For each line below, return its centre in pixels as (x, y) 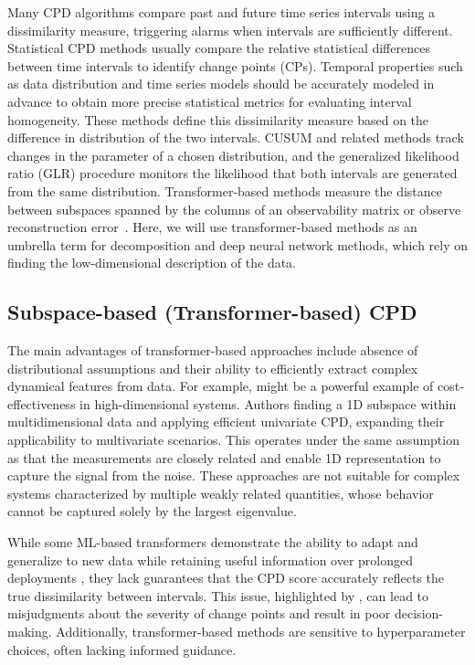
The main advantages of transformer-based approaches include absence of (213, 350)
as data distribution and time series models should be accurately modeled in (221, 84)
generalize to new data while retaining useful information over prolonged (211, 559)
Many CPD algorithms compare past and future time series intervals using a (222, 12)
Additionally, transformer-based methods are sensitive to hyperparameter (261, 632)
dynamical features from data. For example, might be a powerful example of (221, 386)
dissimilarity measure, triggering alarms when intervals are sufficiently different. (230, 30)
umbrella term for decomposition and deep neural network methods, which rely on (238, 244)
